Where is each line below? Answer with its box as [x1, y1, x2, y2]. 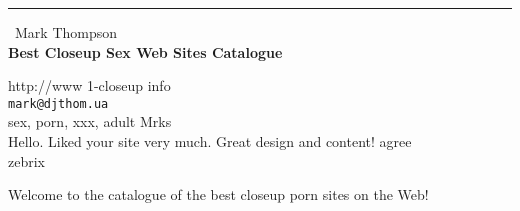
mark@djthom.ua [8, 96, 109, 111]
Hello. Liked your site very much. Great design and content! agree [8, 131, 412, 152]
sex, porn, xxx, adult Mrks [8, 111, 172, 132]
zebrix [8, 150, 45, 171]
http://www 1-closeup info [8, 75, 171, 96]
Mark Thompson [15, 22, 118, 42]
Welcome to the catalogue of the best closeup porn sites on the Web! [8, 184, 429, 205]
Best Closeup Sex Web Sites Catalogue [8, 41, 283, 62]
